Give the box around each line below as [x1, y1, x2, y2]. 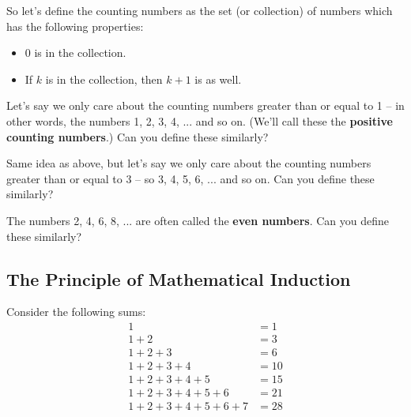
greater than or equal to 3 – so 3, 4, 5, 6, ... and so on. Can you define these [6, 170, 375, 186]
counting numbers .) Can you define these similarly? [6, 128, 269, 145]
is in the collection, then [45, 70, 163, 87]
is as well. [194, 70, 242, 87]
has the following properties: [6, 17, 144, 34]
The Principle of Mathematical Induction [6, 266, 351, 291]
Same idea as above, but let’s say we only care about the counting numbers [6, 155, 371, 171]
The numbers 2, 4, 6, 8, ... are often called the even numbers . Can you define [6, 212, 389, 228]
